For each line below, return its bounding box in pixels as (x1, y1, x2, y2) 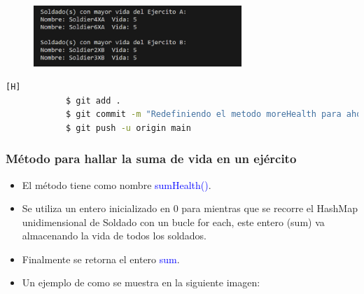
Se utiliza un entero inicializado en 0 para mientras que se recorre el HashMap (22, 201, 358, 216)
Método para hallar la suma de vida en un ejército (6, 150, 297, 167)
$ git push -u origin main (65, 122, 191, 133)
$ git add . (65, 95, 121, 106)
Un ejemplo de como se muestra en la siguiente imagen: (22, 275, 260, 290)
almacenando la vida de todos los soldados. (22, 228, 206, 243)
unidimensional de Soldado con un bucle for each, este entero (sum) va (22, 214, 325, 229)
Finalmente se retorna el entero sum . (22, 251, 180, 266)
